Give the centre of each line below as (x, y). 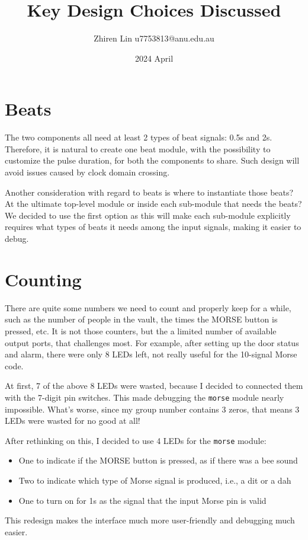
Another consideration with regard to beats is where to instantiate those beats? (149, 192)
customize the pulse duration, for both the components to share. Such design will (152, 160)
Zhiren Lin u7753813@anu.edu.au (154, 38)
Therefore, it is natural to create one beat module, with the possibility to (138, 148)
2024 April (154, 58)
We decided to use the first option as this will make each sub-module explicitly (148, 215)
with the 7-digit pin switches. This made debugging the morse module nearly (145, 397)
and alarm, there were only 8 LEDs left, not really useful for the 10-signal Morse (151, 354)
